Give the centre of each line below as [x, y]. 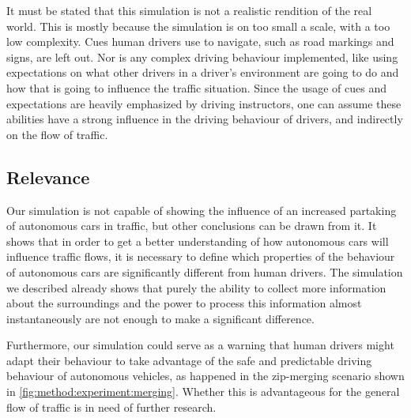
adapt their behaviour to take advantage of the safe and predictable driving [189, 360]
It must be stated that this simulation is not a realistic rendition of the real [189, 10]
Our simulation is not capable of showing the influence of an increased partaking [202, 210]
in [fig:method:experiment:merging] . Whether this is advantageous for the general [203, 392]
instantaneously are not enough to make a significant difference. [160, 318]
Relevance [48, 177]
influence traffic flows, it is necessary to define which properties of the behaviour [201, 256]
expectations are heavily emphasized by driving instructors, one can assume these [204, 103]
